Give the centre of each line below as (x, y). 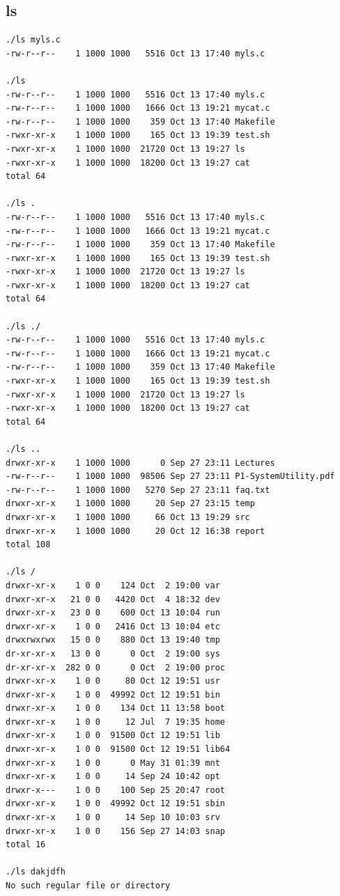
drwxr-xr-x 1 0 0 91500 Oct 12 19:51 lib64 (118, 749)
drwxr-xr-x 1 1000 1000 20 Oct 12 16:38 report (136, 531)
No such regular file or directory (88, 886)
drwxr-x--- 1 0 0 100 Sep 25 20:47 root (115, 790)
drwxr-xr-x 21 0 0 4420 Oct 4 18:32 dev (113, 599)
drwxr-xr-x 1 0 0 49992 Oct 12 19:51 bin (113, 694)
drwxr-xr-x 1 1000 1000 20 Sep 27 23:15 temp (130, 504)
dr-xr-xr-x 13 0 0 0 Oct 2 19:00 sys (113, 653)
